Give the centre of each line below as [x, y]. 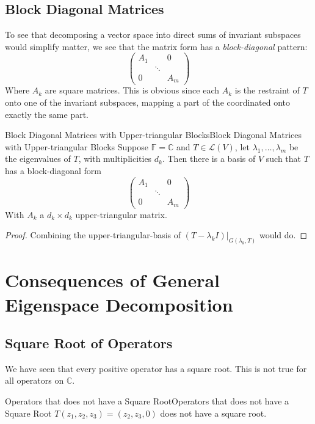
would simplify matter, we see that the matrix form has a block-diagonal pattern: [156, 46]
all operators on [34, 380]
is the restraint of [267, 90]
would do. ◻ [283, 235]
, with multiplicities [115, 159]
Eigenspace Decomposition [119, 304]
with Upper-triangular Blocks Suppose [77, 146]
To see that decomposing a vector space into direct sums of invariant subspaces [153, 35]
